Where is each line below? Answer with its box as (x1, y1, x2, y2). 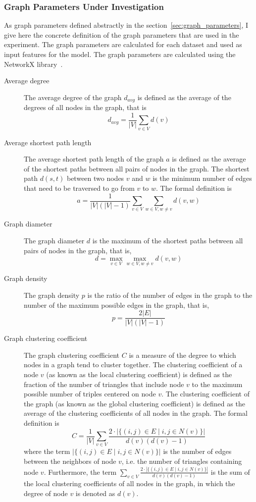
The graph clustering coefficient (24, 349, 120, 360)
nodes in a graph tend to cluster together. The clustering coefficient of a (24, 359, 243, 370)
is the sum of (210, 466, 250, 477)
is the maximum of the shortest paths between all (92, 235, 243, 245)
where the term (24, 446, 70, 456)
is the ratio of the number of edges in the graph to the (87, 289, 253, 300)
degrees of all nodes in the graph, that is (24, 102, 147, 112)
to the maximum (192, 379, 243, 389)
